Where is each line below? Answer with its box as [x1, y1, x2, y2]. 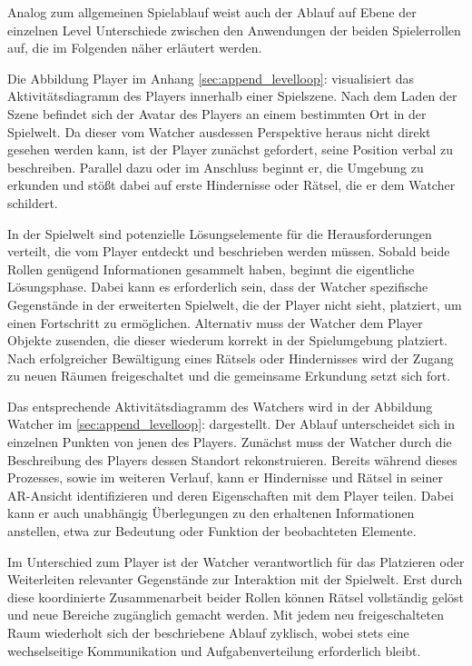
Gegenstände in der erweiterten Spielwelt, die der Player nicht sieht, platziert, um [7, 294, 462, 313]
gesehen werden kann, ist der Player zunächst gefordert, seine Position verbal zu [7, 140, 453, 159]
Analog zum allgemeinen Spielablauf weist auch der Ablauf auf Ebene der [7, 3, 417, 21]
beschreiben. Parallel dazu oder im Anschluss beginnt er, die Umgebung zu [7, 157, 424, 176]
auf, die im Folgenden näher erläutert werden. [7, 38, 262, 57]
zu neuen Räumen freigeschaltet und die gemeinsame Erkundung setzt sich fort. [7, 366, 451, 385]
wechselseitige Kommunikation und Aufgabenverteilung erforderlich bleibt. [7, 641, 421, 660]
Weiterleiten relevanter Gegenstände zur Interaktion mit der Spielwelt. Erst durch [7, 570, 463, 589]
